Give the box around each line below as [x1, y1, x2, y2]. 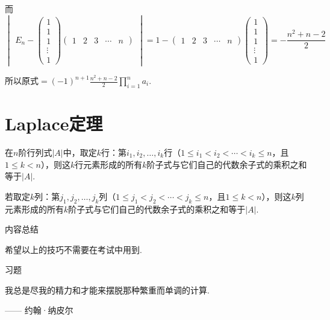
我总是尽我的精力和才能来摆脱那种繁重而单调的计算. [5, 283, 210, 296]
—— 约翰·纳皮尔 [5, 304, 73, 316]
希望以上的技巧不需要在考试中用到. [5, 243, 142, 255]
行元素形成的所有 [75, 158, 143, 170]
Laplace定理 [5, 111, 103, 135]
